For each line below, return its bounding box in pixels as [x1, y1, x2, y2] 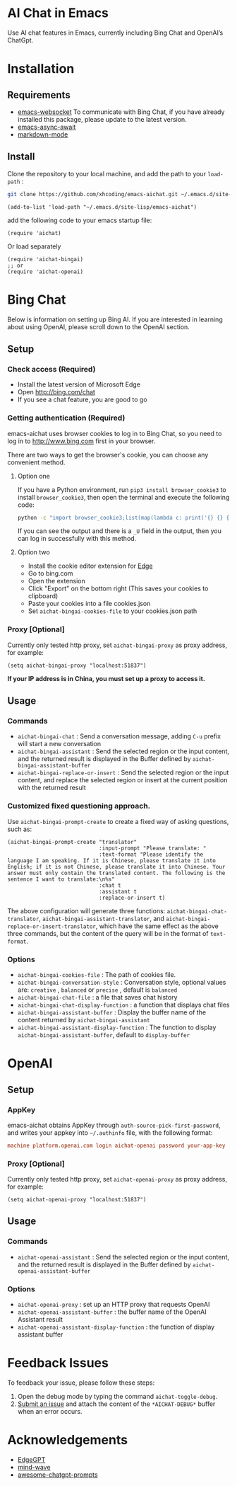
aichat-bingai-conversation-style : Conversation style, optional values [17, 978, 226, 986]
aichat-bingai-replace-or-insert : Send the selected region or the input [17, 768, 229, 777]
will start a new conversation [17, 740, 102, 748]
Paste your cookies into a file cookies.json [28, 600, 151, 608]
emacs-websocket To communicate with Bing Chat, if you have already [17, 108, 225, 116]
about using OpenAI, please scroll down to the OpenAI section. [7, 322, 190, 331]
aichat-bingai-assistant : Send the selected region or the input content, [17, 747, 229, 755]
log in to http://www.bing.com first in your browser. [7, 437, 156, 445]
